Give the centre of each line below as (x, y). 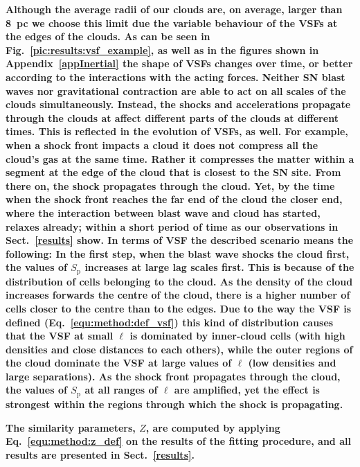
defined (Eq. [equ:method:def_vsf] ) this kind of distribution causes (170, 322)
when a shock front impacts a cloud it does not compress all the (162, 144)
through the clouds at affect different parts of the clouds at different (172, 117)
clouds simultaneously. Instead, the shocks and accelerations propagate (178, 104)
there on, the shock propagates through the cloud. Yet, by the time (170, 185)
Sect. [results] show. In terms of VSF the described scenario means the (180, 240)
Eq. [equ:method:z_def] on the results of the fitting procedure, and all (178, 441)
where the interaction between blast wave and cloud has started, (163, 212)
